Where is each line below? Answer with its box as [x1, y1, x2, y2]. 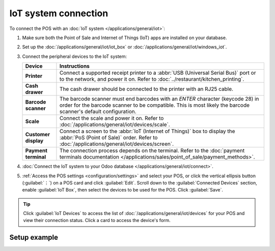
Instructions [59, 62, 90, 70]
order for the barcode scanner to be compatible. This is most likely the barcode [59, 102, 250, 109]
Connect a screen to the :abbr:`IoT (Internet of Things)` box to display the [59, 128, 235, 135]
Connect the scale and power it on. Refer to [59, 115, 164, 122]
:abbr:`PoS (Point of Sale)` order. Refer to [59, 134, 158, 141]
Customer [25, 131, 50, 138]
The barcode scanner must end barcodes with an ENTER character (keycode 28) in [59, 96, 259, 103]
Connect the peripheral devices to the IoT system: [22, 53, 127, 59]
